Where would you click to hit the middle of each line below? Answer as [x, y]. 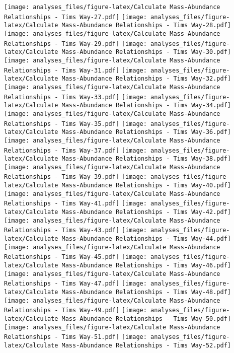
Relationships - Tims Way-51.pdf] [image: [75, 337]
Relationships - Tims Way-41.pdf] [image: [75, 204]
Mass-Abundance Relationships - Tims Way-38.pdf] [146, 159]
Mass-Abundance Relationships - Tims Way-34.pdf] [146, 105]
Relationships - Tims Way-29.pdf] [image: [75, 44]
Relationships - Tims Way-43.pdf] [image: [75, 230]
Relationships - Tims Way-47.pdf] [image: [75, 284]
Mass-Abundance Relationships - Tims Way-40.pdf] [146, 186]
